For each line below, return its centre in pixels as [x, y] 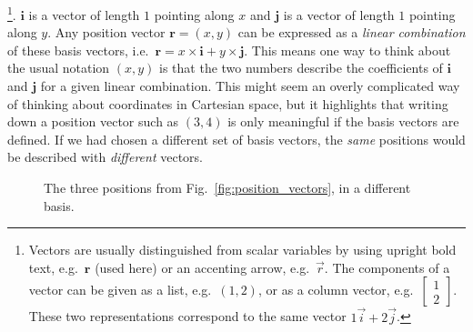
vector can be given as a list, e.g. [120, 290]
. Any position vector [106, 32]
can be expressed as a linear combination [352, 32]
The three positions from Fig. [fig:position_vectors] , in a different [227, 187]
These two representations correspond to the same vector [187, 316]
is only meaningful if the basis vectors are [343, 121]
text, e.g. [53, 267]
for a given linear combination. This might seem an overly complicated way [250, 86]
